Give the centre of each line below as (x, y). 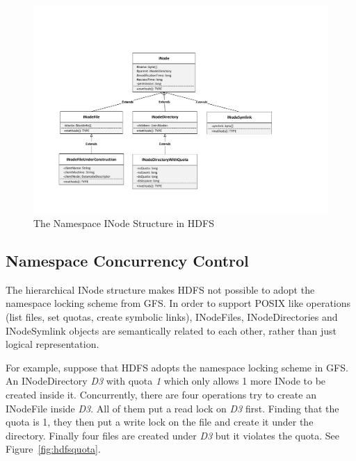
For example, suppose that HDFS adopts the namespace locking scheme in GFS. (177, 367)
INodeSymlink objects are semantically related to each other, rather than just (171, 330)
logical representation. (52, 344)
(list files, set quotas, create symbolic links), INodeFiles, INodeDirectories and (172, 316)
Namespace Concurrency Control (127, 260)
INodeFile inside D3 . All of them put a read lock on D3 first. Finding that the (172, 408)
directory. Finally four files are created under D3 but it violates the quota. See (172, 435)
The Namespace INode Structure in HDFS (124, 223)
